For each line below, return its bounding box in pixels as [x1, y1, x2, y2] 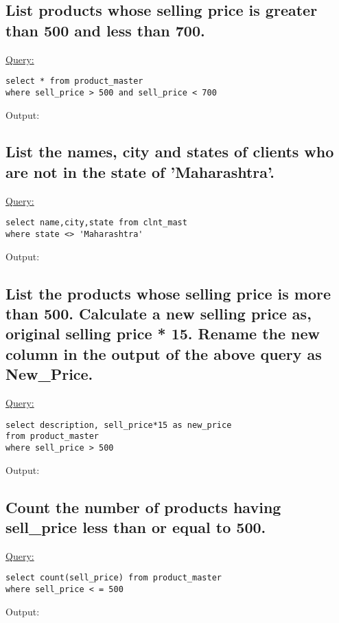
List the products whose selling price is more [5, 282, 331, 304]
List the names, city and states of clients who [5, 141, 334, 162]
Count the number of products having [5, 496, 281, 517]
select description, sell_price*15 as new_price [5, 420, 232, 430]
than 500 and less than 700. [5, 19, 205, 41]
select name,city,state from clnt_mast [5, 218, 187, 228]
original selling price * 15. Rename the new [5, 323, 320, 344]
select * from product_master [5, 76, 143, 87]
